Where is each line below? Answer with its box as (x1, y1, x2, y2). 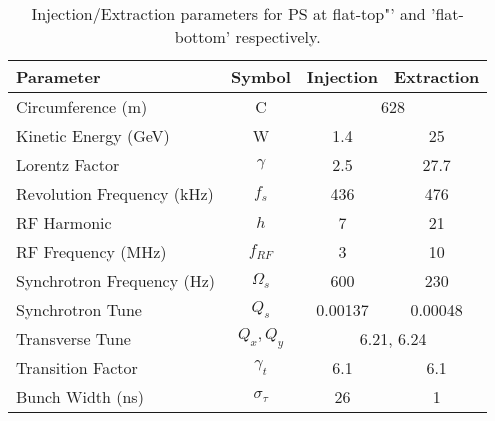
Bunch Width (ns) (16, 385, 144, 408)
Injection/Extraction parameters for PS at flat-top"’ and (31, 2, 426, 25)
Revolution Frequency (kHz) (16, 182, 214, 205)
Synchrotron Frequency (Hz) (16, 269, 216, 292)
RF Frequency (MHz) (16, 240, 167, 263)
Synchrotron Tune (16, 298, 142, 321)
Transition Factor (16, 356, 138, 379)
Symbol (231, 65, 291, 88)
